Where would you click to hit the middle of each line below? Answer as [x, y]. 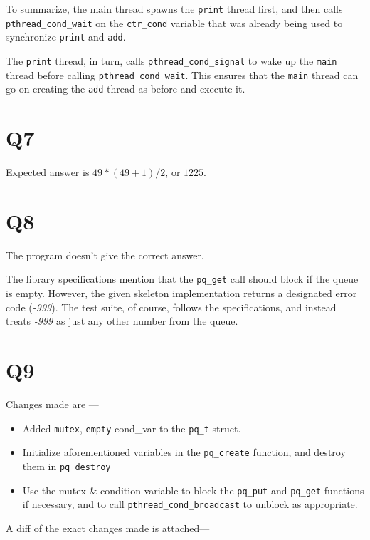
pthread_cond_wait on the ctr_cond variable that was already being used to [174, 22]
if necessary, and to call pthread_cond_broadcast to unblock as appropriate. [190, 504]
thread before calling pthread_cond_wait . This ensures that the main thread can [182, 74]
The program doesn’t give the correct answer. [105, 255]
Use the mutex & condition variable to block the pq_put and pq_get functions [193, 490]
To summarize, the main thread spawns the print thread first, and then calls [174, 9]
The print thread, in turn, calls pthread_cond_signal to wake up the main [171, 60]
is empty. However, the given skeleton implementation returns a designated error [181, 293]
